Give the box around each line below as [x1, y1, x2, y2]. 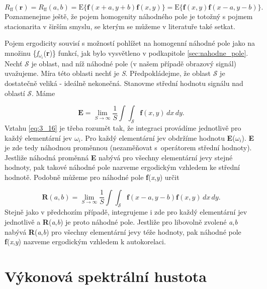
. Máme [31, 87, 55, 98]
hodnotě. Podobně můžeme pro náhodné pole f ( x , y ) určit [5, 172, 180, 182]
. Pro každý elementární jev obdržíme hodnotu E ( [80, 132, 235, 143]
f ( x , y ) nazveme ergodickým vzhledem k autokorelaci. [5, 236, 166, 247]
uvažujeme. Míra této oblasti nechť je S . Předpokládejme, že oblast [5, 68, 211, 78]
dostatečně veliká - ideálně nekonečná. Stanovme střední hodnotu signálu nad [5, 78, 243, 88]
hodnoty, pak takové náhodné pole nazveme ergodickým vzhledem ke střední [5, 162, 240, 172]
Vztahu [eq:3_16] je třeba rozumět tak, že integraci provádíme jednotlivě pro [5, 123, 241, 133]
